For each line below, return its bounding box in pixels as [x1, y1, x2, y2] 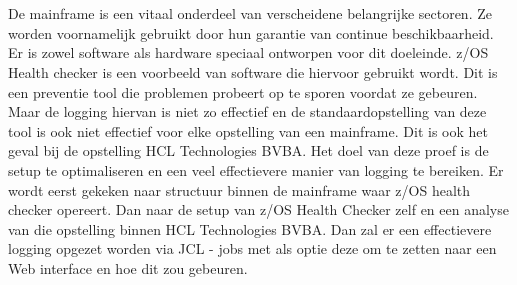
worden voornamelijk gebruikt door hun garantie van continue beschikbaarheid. [8, 22, 494, 43]
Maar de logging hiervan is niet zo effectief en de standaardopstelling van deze [8, 101, 487, 122]
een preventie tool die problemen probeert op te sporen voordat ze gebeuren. [8, 81, 478, 102]
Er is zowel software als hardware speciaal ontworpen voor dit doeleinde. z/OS [8, 42, 489, 63]
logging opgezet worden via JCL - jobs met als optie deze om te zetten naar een [8, 238, 497, 259]
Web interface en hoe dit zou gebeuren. [8, 257, 248, 278]
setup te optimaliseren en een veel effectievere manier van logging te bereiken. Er [8, 159, 504, 180]
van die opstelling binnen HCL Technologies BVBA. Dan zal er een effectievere [8, 218, 492, 239]
